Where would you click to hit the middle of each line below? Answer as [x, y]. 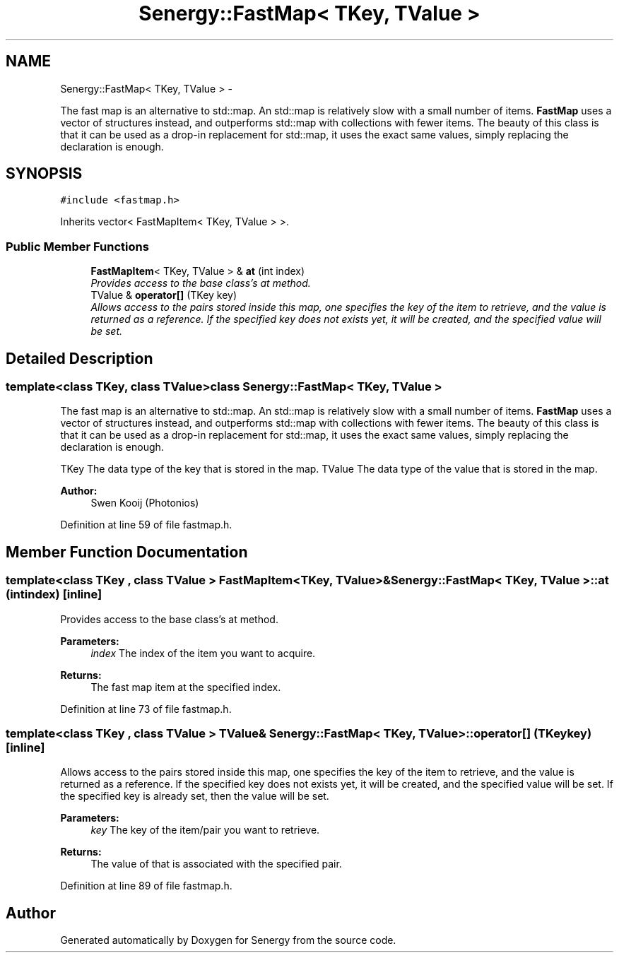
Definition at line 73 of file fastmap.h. [146, 709]
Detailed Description [79, 358]
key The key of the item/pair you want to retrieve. [205, 830]
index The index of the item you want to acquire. [203, 653]
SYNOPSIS [44, 174]
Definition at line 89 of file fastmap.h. [146, 886]
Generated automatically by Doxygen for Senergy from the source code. [228, 940]
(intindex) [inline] [54, 595]
